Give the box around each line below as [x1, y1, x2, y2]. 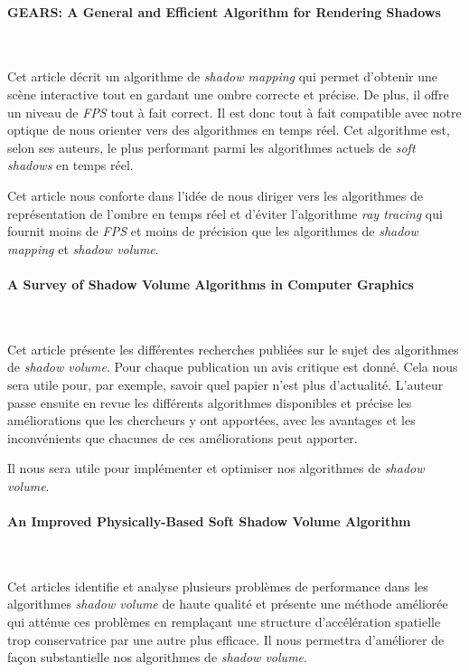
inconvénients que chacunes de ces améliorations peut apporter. [7, 428, 358, 447]
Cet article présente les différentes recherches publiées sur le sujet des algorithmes [7, 339, 459, 358]
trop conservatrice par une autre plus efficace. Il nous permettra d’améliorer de [7, 629, 445, 648]
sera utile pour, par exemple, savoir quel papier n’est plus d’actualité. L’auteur [7, 374, 444, 393]
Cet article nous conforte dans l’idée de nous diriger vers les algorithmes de [7, 185, 423, 204]
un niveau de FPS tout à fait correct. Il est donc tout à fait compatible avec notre [7, 102, 462, 121]
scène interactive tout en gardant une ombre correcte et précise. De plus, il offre [7, 84, 449, 103]
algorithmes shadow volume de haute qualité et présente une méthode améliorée [7, 594, 448, 613]
